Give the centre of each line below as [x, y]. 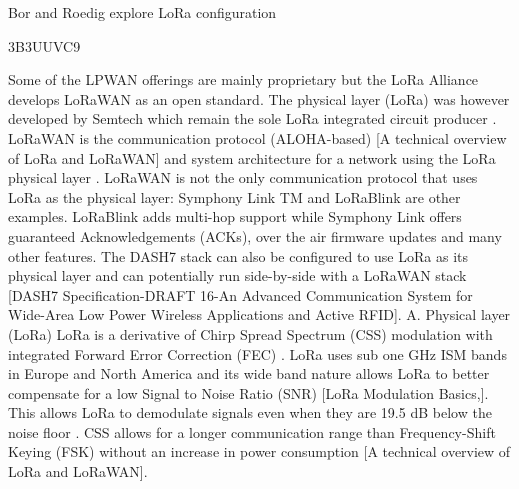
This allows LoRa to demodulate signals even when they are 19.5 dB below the [250, 412]
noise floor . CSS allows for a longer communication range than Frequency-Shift [252, 431]
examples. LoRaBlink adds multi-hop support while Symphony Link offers [235, 216]
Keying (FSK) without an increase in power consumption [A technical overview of [259, 451]
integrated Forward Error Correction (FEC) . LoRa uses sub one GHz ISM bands [257, 353]
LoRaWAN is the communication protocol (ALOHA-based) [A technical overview [257, 137]
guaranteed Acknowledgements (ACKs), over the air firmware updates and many [255, 235]
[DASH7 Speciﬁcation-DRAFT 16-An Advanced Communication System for [240, 294]
